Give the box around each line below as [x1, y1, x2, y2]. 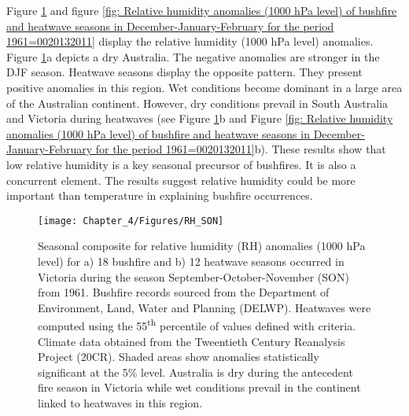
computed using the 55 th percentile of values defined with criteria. [38, 315, 356, 333]
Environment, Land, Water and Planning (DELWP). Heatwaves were [38, 299, 371, 315]
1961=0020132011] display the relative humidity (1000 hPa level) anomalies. [6, 33, 374, 50]
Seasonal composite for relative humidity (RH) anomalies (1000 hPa [38, 237, 366, 254]
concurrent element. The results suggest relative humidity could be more [6, 171, 356, 188]
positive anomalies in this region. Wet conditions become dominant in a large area [6, 79, 403, 95]
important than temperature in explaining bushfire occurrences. [6, 187, 313, 204]
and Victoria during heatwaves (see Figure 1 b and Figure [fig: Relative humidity [6, 110, 393, 127]
